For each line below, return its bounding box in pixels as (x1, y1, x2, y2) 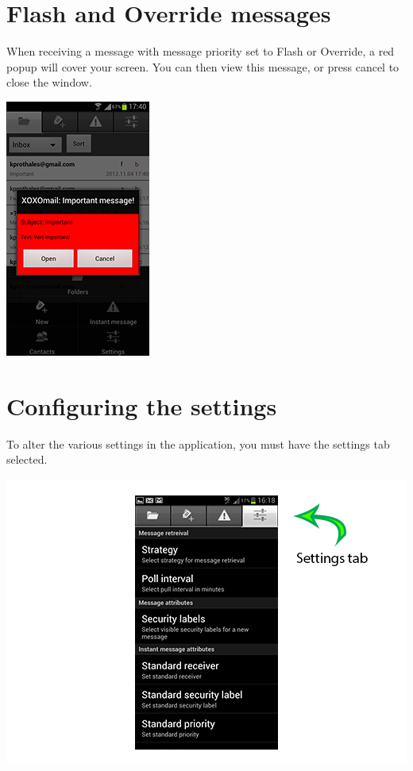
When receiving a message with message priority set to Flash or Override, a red (6, 43, 395, 60)
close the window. (6, 74, 92, 91)
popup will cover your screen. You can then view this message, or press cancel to (6, 58, 399, 75)
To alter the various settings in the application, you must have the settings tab (6, 435, 390, 452)
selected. (6, 451, 48, 468)
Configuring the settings (6, 389, 277, 422)
